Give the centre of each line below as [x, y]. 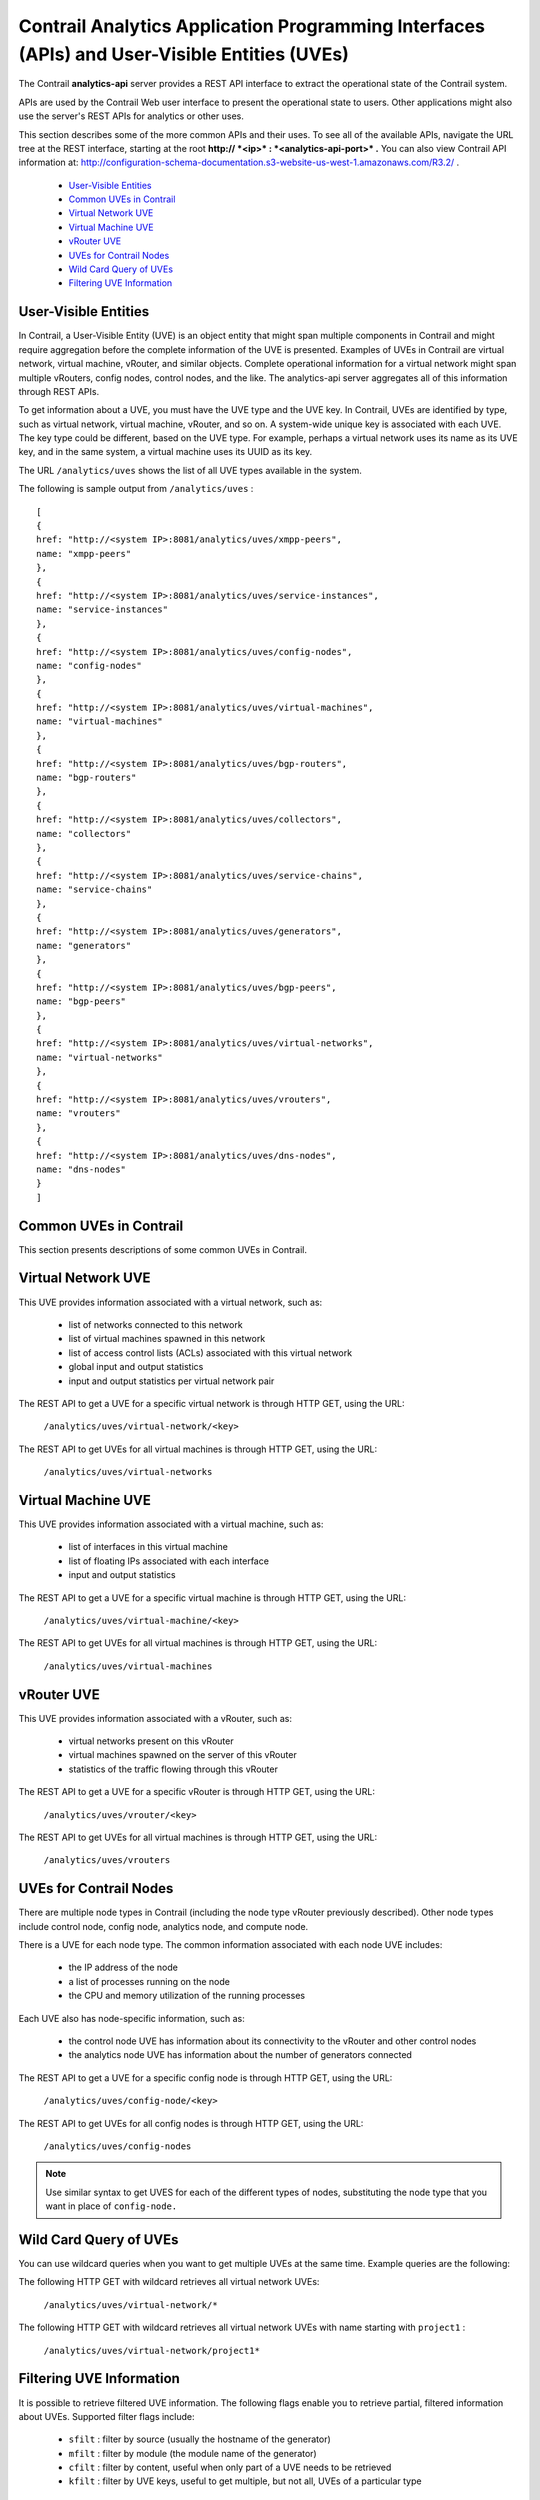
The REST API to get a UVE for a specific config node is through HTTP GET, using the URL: [205, 2077]
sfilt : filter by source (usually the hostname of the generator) [200, 2439]
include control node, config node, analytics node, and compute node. [163, 1926]
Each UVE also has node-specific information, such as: [131, 2018]
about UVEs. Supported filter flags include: [106, 2416]
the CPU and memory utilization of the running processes [186, 1996]
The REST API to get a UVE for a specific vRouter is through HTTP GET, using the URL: [196, 1792]
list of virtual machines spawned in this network [167, 1339]
